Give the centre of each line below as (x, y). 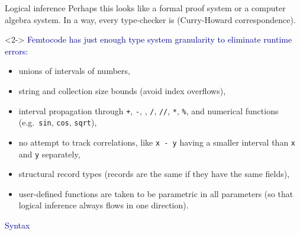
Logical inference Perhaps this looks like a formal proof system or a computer (145, 8)
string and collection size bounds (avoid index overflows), (122, 90)
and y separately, (49, 154)
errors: (17, 51)
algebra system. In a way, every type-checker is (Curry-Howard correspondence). (150, 19)
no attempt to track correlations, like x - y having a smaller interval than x (157, 142)
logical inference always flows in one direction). (104, 205)
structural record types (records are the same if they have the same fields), (154, 174)
